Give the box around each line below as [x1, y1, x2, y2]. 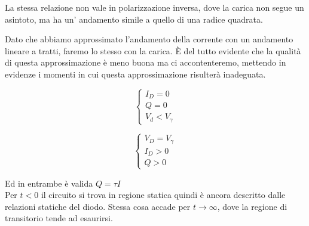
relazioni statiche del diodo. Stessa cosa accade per [5, 200, 191, 212]
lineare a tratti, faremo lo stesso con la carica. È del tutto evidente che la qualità [5, 44, 301, 57]
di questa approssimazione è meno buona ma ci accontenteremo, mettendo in [5, 56, 286, 69]
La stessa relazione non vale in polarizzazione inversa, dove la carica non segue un [5, 1, 304, 13]
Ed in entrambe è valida [5, 177, 93, 189]
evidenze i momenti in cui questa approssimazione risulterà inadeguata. [5, 67, 266, 80]
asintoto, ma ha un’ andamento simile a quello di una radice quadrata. [5, 13, 263, 25]
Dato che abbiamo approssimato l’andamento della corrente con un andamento [5, 33, 293, 45]
